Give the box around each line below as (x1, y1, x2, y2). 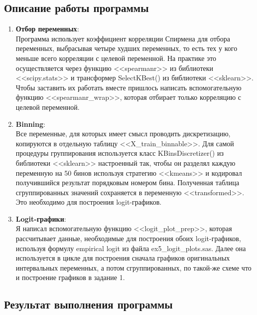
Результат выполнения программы (4, 297, 173, 312)
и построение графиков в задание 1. (15, 272, 125, 283)
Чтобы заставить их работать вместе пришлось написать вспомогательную (15, 82, 242, 92)
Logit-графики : (15, 213, 66, 224)
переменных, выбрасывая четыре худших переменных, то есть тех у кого (15, 43, 238, 53)
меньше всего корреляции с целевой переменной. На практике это (15, 52, 217, 63)
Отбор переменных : (15, 23, 79, 34)
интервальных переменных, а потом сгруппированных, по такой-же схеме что (15, 262, 252, 273)
